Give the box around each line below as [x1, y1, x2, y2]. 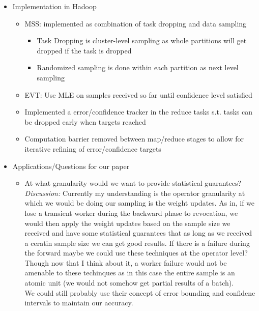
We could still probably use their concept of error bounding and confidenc [24, 287, 255, 298]
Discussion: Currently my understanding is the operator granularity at [24, 187, 245, 198]
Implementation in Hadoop [12, 1, 97, 11]
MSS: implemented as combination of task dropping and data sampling [24, 18, 247, 29]
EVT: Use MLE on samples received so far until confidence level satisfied [24, 89, 252, 100]
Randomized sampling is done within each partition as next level [37, 62, 239, 73]
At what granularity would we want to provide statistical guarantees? [24, 178, 242, 188]
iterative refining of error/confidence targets [24, 143, 161, 154]
